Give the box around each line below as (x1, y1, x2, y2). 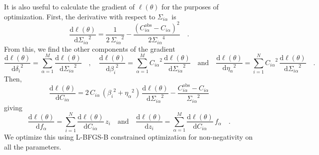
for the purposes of (161, 1, 219, 11)
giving (4, 102, 22, 112)
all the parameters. (4, 141, 62, 152)
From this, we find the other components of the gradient (4, 43, 175, 54)
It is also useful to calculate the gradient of (4, 1, 135, 11)
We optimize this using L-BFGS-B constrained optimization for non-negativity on (4, 132, 253, 142)
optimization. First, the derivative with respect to (4, 11, 156, 21)
